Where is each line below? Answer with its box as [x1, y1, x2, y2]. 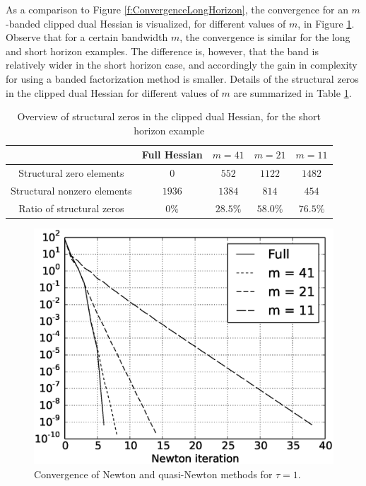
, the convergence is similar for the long [179, 30, 350, 45]
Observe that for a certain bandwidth [6, 30, 168, 45]
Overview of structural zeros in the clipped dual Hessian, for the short [17, 109, 321, 124]
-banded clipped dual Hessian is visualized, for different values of [6, 16, 286, 30]
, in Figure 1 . [297, 16, 355, 30]
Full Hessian [141, 147, 203, 162]
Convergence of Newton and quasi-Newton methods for [34, 466, 273, 481]
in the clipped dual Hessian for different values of [6, 85, 218, 100]
